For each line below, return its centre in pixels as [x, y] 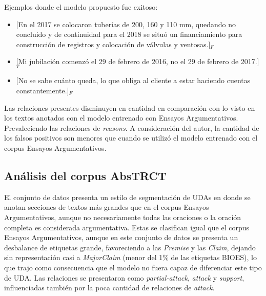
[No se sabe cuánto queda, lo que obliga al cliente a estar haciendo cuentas [133, 80]
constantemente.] [43, 91]
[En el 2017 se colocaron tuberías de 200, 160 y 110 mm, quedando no [126, 24]
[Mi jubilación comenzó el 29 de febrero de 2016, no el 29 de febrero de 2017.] [138, 61]
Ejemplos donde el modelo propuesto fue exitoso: [81, 7]
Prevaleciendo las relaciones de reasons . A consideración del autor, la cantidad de [132, 127]
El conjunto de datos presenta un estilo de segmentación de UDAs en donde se [127, 197]
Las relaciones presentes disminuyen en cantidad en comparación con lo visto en [130, 107]
